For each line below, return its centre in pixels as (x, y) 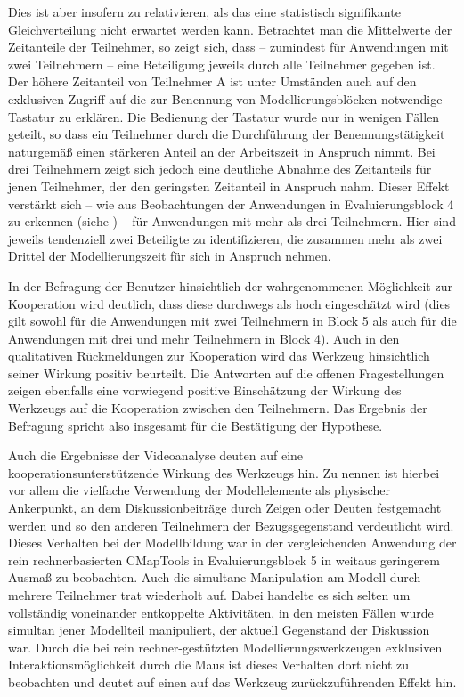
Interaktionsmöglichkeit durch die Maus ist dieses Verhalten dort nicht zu (209, 665)
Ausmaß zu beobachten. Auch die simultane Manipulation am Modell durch (215, 577)
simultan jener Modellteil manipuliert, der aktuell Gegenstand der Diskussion (219, 630)
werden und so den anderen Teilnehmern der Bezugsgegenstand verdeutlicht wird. (231, 525)
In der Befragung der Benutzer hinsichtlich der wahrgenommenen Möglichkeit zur (230, 285)
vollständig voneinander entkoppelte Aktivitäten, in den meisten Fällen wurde (221, 612)
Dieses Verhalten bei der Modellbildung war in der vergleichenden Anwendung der (232, 543)
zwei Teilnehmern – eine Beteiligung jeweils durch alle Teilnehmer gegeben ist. (222, 64)
